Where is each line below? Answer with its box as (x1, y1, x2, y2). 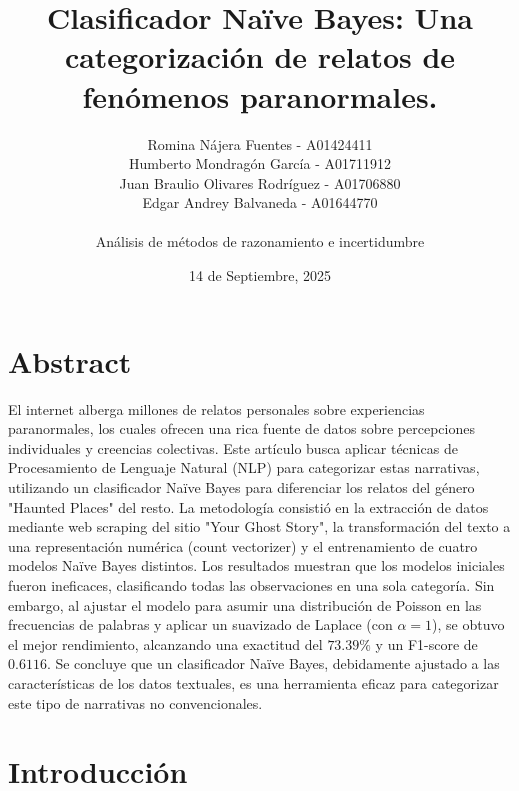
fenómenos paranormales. (82, 75, 438, 116)
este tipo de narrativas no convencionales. (8, 692, 263, 713)
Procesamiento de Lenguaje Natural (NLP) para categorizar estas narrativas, (8, 457, 480, 478)
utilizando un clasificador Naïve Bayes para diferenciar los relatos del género (8, 476, 475, 497)
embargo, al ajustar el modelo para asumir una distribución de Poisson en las (8, 594, 482, 615)
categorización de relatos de (64, 36, 456, 77)
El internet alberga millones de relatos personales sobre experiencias (8, 398, 425, 419)
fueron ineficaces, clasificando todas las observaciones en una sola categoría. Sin (8, 574, 495, 595)
